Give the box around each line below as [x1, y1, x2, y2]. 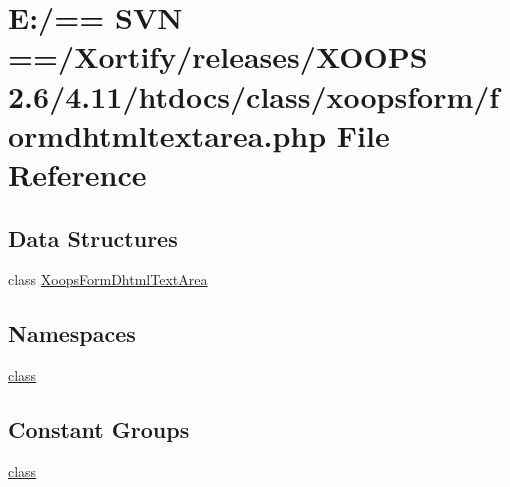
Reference [8, 153, 147, 194]
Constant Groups [8, 414, 190, 445]
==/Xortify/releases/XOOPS [8, 36, 428, 77]
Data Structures [8, 222, 178, 253]
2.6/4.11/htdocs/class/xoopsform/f [8, 75, 500, 116]
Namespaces [8, 318, 136, 349]
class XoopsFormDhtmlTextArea [8, 269, 208, 290]
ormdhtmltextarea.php [8, 114, 327, 155]
